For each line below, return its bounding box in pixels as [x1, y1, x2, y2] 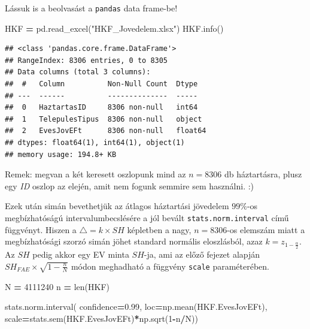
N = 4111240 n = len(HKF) [5, 280, 110, 292]
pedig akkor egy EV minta [32, 248, 129, 261]
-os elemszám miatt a [227, 223, 305, 236]
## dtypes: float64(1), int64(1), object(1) [5, 138, 185, 147]
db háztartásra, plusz [224, 168, 302, 180]
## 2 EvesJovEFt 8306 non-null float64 [5, 126, 206, 135]
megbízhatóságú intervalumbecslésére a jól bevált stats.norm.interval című [5, 211, 289, 224]
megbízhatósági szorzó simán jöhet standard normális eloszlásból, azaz [5, 235, 263, 247]
